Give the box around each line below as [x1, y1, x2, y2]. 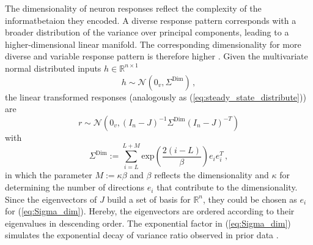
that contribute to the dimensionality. [156, 181, 298, 194]
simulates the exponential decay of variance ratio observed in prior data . [5, 228, 279, 241]
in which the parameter [5, 168, 92, 181]
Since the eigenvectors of [5, 192, 97, 205]
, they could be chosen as [203, 192, 297, 205]
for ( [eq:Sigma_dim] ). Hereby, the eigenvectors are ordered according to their [5, 205, 295, 217]
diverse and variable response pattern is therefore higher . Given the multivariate [5, 50, 308, 62]
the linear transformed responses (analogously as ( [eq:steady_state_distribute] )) [5, 90, 306, 103]
